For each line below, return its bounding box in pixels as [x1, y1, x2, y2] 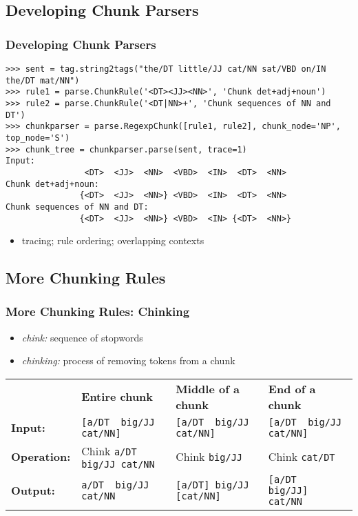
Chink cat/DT [268, 448, 335, 464]
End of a [268, 380, 316, 397]
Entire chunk [81, 388, 154, 405]
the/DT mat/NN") [6, 75, 80, 86]
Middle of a [176, 380, 240, 397]
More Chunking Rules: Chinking [6, 303, 190, 320]
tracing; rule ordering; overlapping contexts [21, 233, 204, 248]
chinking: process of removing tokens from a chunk [21, 353, 235, 368]
